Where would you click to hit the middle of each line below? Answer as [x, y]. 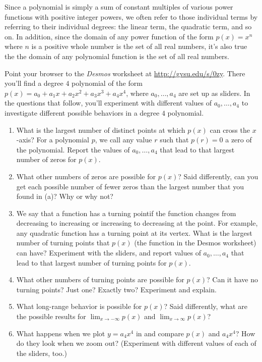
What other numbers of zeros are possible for [86, 176]
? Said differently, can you [218, 176]
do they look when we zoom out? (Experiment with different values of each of [136, 343]
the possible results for [51, 316]
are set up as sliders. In [214, 93]
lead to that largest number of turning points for [91, 262]
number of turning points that [63, 243]
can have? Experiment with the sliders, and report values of [109, 253]
